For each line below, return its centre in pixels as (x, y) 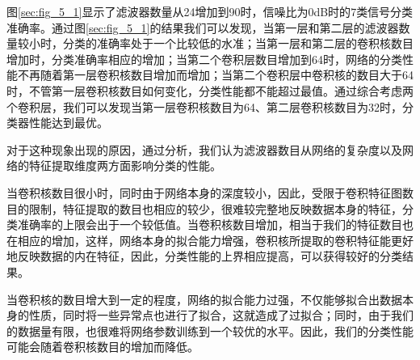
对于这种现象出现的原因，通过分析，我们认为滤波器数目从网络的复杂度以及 (204, 149)
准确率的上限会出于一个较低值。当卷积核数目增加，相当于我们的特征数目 (210, 224)
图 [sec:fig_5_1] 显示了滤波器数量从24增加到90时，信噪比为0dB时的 (179, 11)
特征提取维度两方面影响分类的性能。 (125, 165)
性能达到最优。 (68, 123)
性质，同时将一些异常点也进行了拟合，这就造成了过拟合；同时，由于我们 (221, 315)
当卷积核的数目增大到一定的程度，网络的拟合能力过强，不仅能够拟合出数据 (204, 299)
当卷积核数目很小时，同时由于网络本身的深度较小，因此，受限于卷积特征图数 (210, 192)
